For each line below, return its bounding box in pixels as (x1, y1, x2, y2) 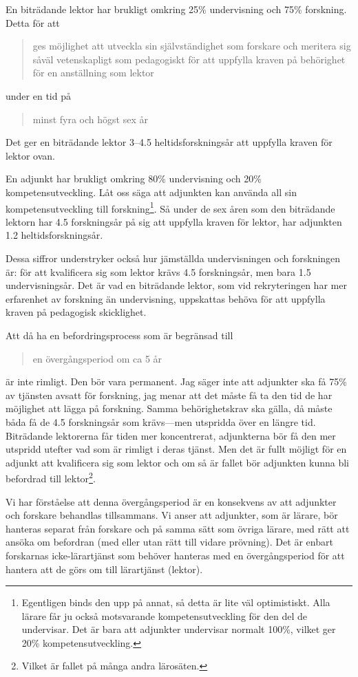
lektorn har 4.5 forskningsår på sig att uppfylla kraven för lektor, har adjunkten (6, 214, 342, 228)
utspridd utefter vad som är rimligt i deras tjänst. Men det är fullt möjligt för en (6, 442, 347, 456)
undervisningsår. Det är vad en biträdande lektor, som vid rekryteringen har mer (6, 278, 347, 292)
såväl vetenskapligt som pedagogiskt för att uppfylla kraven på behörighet (32, 52, 346, 66)
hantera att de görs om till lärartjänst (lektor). (6, 561, 203, 576)
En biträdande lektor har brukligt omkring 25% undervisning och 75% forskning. (6, 2, 347, 16)
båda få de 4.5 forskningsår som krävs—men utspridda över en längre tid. (6, 414, 316, 429)
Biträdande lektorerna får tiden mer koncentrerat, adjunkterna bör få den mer (6, 428, 336, 442)
